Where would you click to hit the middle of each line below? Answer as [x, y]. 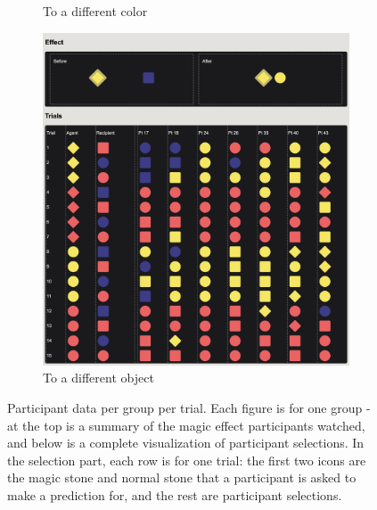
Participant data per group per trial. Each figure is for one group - [189, 407]
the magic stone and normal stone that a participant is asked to [182, 477]
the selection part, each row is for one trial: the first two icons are [187, 460]
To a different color [95, 11]
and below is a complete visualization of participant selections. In [186, 443]
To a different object [98, 378]
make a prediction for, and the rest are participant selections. [175, 494]
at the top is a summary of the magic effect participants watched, [186, 425]
